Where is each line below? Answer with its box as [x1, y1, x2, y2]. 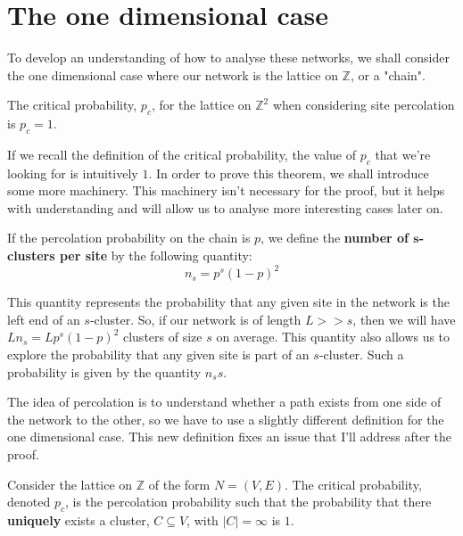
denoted [7, 492, 51, 511]
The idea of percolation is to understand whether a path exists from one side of [7, 392, 442, 411]
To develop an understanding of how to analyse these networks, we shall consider [7, 48, 451, 67]
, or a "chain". [350, 65, 426, 84]
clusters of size [122, 327, 203, 346]
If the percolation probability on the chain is [7, 228, 251, 247]
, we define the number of [260, 228, 409, 247]
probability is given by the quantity [7, 362, 202, 381]
